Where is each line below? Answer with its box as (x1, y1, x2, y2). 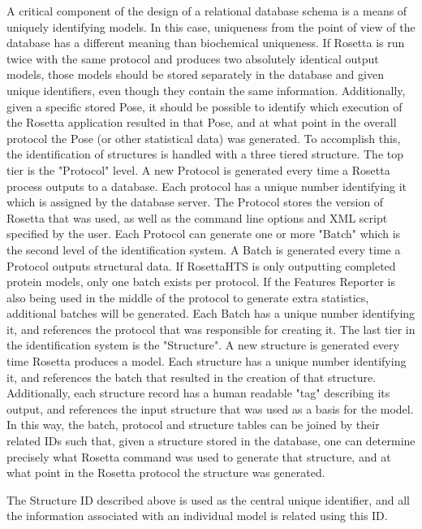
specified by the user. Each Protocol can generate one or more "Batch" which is (6, 225, 401, 242)
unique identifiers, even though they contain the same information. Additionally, (6, 81, 406, 98)
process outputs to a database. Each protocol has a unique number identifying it (6, 177, 407, 194)
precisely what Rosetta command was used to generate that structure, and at (6, 448, 391, 465)
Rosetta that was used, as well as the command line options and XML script (6, 209, 388, 226)
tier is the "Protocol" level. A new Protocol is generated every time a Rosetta (6, 161, 390, 178)
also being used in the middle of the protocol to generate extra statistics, (6, 288, 369, 306)
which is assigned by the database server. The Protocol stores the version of (6, 193, 384, 210)
